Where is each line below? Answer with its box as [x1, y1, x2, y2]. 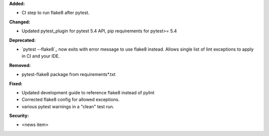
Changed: [9, 19, 30, 25]
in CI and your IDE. [21, 53, 60, 59]
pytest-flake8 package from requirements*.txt [21, 71, 116, 77]
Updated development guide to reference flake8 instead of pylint [21, 89, 154, 95]
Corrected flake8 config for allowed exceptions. [21, 97, 120, 103]
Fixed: [9, 80, 22, 86]
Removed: [9, 62, 31, 68]
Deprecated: [9, 37, 36, 43]
